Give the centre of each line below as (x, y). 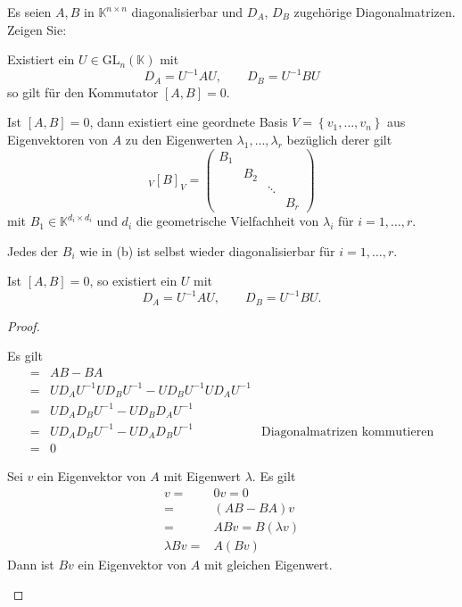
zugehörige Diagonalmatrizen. (375, 12)
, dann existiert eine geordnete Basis (189, 122)
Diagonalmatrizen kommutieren (348, 432)
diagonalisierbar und (187, 12)
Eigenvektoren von (58, 139)
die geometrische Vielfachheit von (227, 221)
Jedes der (33, 250)
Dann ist (31, 564)
